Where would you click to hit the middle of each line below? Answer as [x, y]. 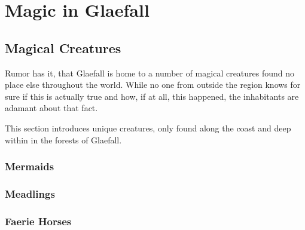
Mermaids [30, 166]
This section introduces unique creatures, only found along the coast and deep [148, 128]
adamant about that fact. [51, 108]
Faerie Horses [38, 221]
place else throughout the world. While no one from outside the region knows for [153, 85]
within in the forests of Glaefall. [63, 139]
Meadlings [30, 193]
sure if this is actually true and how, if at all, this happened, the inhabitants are [152, 96]
